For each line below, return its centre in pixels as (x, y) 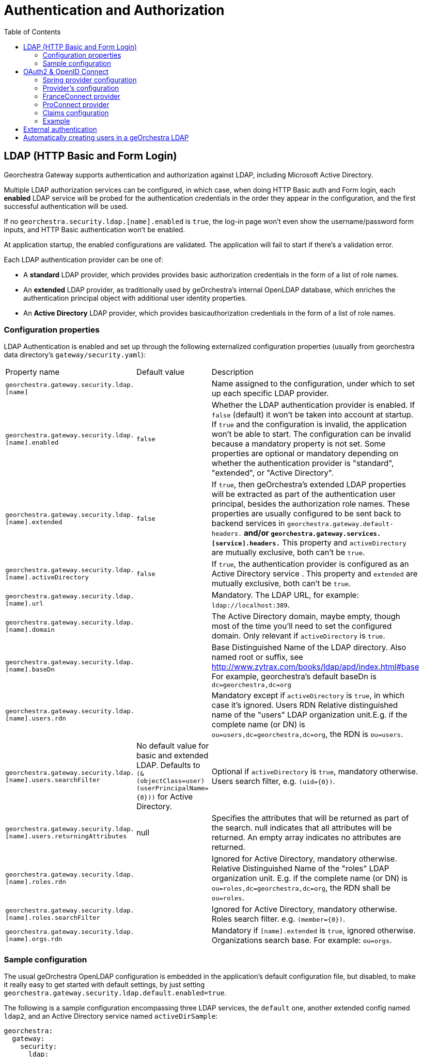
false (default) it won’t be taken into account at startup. (312, 415)
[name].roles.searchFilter (53, 918)
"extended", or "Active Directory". (273, 473)
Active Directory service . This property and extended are (314, 574)
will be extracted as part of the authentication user (304, 494)
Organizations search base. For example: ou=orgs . (302, 940)
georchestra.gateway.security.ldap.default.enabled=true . (115, 993)
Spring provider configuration (90, 80)
